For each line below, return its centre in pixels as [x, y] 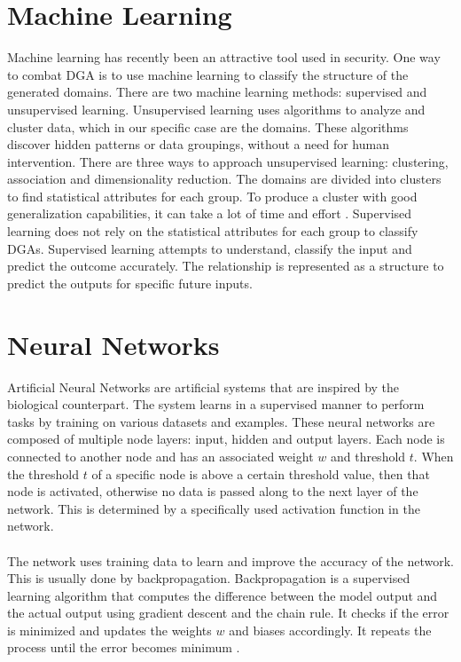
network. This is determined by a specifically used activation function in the [214, 508]
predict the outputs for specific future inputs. [130, 283]
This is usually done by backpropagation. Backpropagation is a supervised [209, 578]
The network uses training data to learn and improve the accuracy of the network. [230, 560]
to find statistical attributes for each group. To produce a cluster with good [212, 196]
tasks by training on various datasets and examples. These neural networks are [221, 421]
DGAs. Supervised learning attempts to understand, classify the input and [210, 248]
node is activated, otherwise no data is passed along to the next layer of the [213, 491]
